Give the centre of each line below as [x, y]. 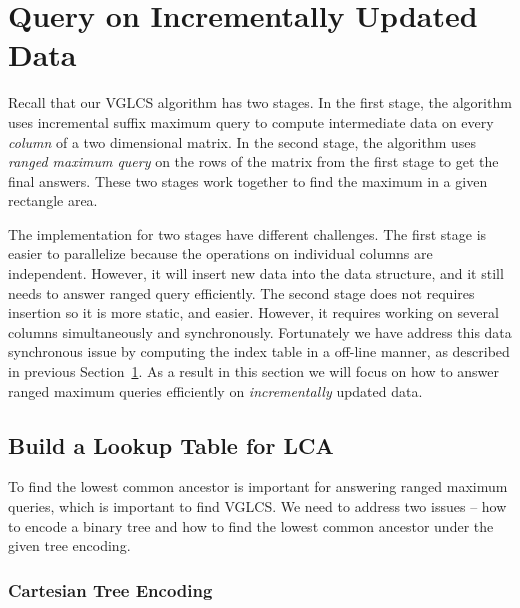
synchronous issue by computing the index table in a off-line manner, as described [259, 351]
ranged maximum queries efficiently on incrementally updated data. [215, 390]
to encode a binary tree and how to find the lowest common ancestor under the [251, 525]
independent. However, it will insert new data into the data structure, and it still [256, 273]
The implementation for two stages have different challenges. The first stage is [247, 233]
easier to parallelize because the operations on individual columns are [220, 253]
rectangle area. [53, 200]
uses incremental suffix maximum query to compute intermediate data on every [251, 121]
